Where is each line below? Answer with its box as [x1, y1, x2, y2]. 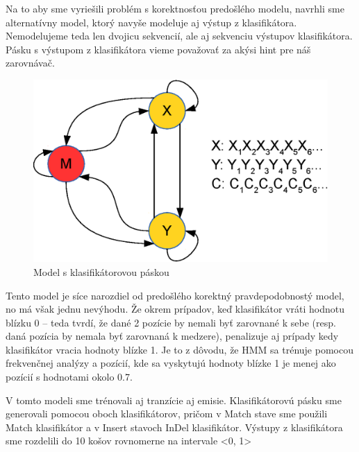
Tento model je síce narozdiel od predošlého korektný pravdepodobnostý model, [6, 288, 344, 302]
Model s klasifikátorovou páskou [33, 264, 169, 279]
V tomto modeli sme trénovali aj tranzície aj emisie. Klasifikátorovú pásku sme [6, 392, 342, 407]
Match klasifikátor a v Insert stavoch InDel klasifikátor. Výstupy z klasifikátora [6, 419, 343, 434]
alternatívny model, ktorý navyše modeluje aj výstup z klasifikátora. [6, 15, 297, 29]
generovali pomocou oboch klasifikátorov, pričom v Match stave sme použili [6, 406, 328, 421]
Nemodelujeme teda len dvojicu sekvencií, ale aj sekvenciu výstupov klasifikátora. [6, 28, 353, 43]
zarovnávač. [6, 55, 55, 70]
